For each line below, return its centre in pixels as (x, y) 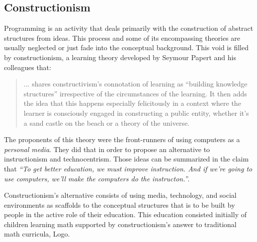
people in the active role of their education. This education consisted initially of (125, 214)
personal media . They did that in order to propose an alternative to (107, 149)
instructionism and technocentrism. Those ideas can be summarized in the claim (127, 159)
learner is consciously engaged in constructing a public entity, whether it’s (136, 113)
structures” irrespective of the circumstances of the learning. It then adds (135, 93)
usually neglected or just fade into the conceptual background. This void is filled (126, 47)
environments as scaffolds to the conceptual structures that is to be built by (120, 204)
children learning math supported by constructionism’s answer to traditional (120, 224)
